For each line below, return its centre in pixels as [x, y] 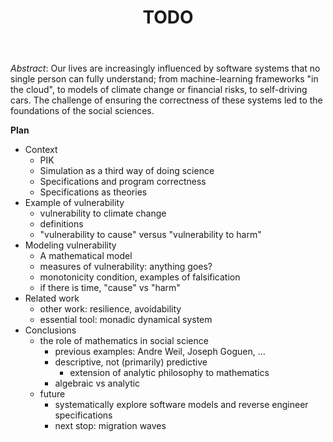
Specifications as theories [93, 192]
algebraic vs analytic [97, 383]
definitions [61, 224]
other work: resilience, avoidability [110, 309]
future [52, 394]
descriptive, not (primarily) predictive [131, 362]
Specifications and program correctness [123, 182]
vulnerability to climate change [103, 213]
